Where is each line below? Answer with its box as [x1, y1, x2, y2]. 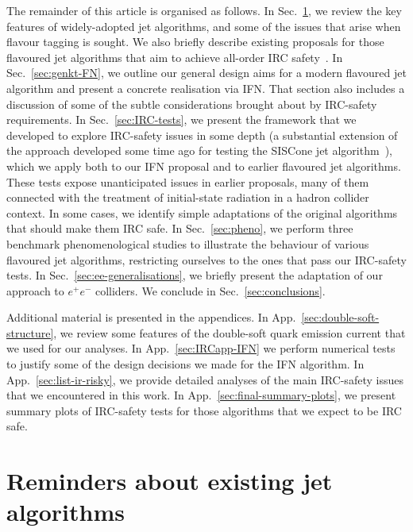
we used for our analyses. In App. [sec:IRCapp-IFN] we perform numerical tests [6, 340, 396, 357]
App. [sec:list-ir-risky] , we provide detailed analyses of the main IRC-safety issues [6, 371, 403, 387]
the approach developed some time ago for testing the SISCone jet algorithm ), [6, 142, 392, 159]
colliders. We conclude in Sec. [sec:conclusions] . [95, 282, 326, 299]
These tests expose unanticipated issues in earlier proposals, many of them [6, 173, 369, 190]
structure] [6, 324, 54, 341]
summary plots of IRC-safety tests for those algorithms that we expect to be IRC [6, 402, 402, 418]
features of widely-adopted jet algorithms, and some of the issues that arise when [6, 17, 401, 34]
